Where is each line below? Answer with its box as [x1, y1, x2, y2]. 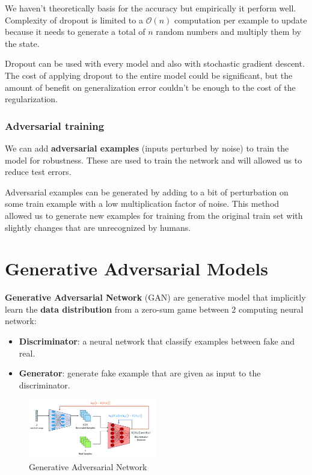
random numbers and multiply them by [156, 25, 301, 38]
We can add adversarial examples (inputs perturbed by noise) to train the [5, 141, 289, 154]
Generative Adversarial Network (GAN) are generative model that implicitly [5, 291, 306, 304]
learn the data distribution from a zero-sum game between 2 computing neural [5, 302, 304, 315]
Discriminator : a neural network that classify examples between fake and [19, 335, 295, 348]
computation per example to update [174, 13, 307, 26]
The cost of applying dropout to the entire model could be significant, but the [5, 69, 293, 81]
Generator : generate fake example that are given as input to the [19, 367, 261, 379]
